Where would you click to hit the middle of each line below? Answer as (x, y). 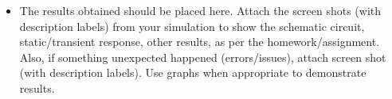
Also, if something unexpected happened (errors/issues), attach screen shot (203, 57)
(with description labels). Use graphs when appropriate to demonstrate (193, 72)
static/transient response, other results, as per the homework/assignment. (200, 42)
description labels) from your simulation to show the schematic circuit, (192, 26)
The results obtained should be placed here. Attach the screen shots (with (200, 10)
